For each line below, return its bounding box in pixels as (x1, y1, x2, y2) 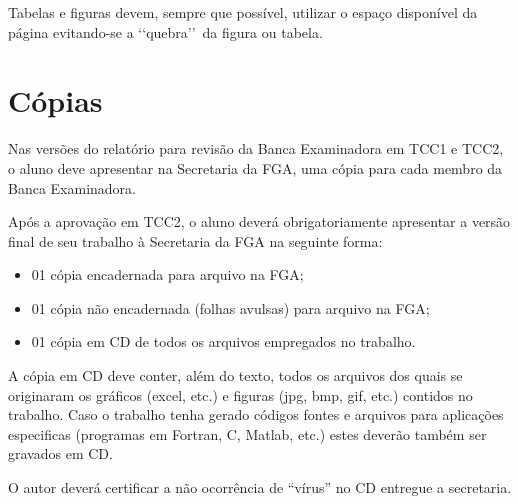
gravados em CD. (8, 443, 113, 464)
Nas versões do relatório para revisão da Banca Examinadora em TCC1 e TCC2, (8, 138, 504, 159)
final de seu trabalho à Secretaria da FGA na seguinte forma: (8, 230, 383, 251)
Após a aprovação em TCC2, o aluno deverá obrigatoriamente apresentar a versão (8, 211, 511, 232)
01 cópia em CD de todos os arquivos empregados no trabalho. (31, 331, 416, 352)
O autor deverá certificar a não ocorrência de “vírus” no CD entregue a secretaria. (8, 477, 512, 498)
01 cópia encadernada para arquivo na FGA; (31, 264, 304, 285)
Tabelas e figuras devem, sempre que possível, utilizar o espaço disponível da (8, 2, 478, 22)
